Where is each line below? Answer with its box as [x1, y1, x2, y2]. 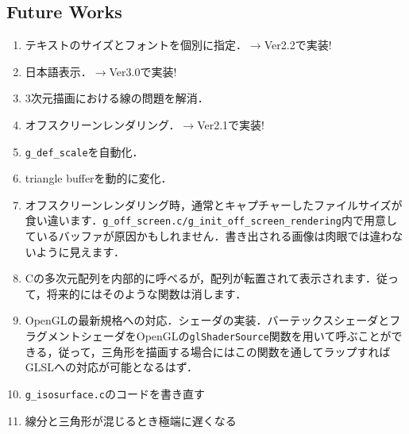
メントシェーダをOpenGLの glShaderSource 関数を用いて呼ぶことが [47, 328, 392, 344]
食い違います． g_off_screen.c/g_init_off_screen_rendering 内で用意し [25, 212, 397, 229]
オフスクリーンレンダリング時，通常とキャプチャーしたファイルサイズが [25, 196, 403, 213]
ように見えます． [36, 243, 125, 259]
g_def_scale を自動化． [25, 143, 144, 159]
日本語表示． [25, 63, 92, 79]
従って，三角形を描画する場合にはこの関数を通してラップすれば [58, 343, 391, 359]
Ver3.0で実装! [109, 63, 177, 79]
